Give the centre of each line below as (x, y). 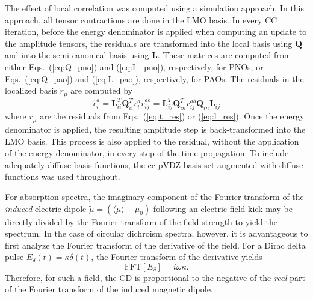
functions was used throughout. (63, 176)
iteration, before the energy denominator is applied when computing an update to (156, 32)
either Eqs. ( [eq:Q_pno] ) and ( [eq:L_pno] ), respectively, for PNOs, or (134, 66)
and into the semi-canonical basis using (77, 55)
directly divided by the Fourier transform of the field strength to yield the (141, 221)
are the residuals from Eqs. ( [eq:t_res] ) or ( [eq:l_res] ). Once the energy (172, 116)
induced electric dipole (46, 208)
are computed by (101, 90)
